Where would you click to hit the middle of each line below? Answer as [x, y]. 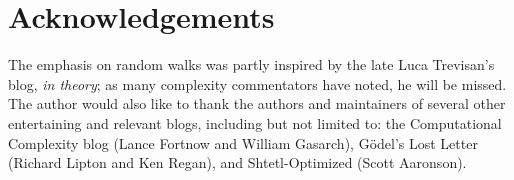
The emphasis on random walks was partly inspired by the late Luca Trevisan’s [251, 64]
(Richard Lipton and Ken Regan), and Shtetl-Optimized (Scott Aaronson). [237, 162]
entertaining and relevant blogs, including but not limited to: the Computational [255, 122]
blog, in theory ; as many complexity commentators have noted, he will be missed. [257, 83]
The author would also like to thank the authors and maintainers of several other [257, 103]
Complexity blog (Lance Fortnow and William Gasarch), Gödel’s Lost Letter [243, 142]
